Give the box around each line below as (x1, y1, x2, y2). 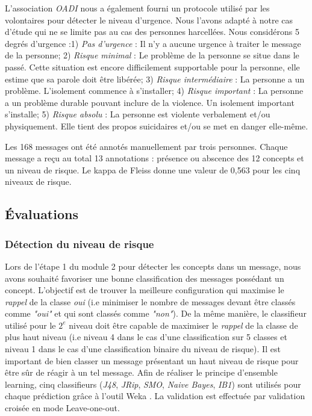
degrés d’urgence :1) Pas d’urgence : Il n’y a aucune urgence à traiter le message (5, 37, 301, 49)
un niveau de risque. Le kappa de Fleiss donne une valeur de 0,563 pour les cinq (5, 163, 301, 176)
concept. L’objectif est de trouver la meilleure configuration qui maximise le (5, 284, 284, 296)
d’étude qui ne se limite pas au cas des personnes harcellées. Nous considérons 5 (5, 25, 299, 38)
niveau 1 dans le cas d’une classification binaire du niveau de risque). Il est (5, 343, 281, 355)
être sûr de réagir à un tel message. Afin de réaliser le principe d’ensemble (5, 366, 278, 379)
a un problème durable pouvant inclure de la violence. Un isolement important (5, 96, 295, 108)
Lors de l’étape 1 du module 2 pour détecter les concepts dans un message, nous (5, 259, 301, 272)
